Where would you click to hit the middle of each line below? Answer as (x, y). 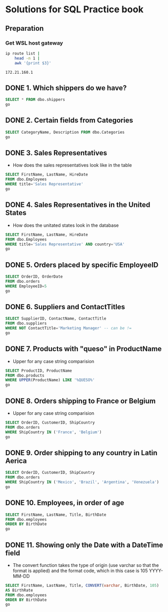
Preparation (25, 28)
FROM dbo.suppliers (26, 324)
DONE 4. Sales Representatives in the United (78, 205)
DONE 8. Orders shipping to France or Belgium (81, 401)
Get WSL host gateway (34, 43)
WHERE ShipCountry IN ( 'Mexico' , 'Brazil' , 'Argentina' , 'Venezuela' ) (82, 482)
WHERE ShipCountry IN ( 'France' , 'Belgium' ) (54, 432)
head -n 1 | (27, 58)
